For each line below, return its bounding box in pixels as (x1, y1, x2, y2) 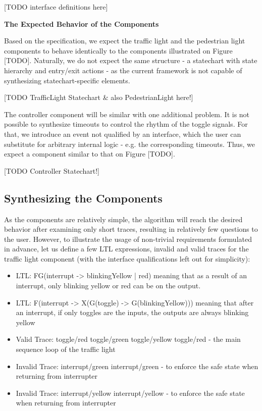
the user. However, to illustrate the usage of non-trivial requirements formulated (4, 233, 252, 244)
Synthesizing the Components (4, 190, 163, 206)
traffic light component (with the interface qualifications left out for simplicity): (4, 253, 250, 264)
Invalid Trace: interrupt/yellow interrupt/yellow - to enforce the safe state (16, 387, 245, 398)
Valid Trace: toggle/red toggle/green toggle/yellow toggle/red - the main (16, 334, 241, 344)
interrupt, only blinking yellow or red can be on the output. (16, 280, 201, 291)
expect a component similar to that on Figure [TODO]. (4, 148, 175, 159)
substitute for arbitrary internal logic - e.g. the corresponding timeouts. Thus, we (4, 138, 255, 149)
